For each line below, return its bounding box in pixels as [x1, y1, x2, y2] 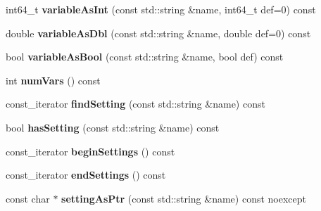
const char [6, 191, 50, 205]
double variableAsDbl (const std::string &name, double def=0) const [6, 25, 311, 40]
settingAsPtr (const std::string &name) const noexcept [61, 191, 306, 205]
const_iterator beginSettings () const [6, 143, 175, 158]
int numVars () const [6, 72, 101, 87]
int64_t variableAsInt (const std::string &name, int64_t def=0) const [6, 2, 316, 16]
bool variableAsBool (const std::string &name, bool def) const [6, 49, 284, 64]
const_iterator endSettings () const [6, 167, 166, 182]
